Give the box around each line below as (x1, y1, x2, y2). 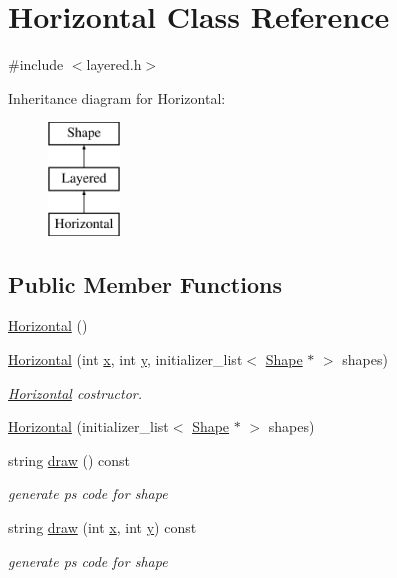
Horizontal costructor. (8, 382, 143, 403)
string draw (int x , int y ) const (8, 517, 197, 538)
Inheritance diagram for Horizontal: (8, 87, 226, 108)
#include (8, 54, 64, 75)
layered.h (86, 54, 142, 75)
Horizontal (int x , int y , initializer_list (8, 349, 243, 370)
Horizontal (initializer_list (8, 416, 169, 437)
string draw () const (8, 449, 130, 470)
